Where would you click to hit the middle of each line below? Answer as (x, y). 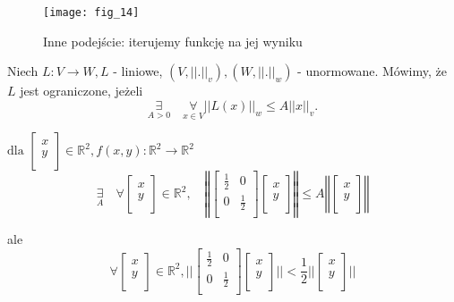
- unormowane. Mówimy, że (372, 71)
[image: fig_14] (91, 13)
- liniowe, (138, 71)
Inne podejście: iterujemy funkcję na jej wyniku (173, 41)
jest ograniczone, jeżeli (81, 91)
